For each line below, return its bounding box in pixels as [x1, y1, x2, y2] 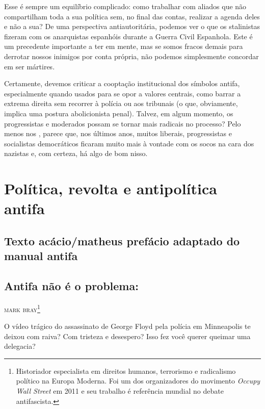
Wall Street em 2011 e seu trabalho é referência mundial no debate [16, 386, 224, 396]
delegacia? [4, 341, 36, 351]
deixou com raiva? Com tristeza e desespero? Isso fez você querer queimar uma [4, 330, 251, 341]
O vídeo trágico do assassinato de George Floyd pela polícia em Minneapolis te [4, 321, 251, 331]
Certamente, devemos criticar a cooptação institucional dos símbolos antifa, [4, 78, 240, 89]
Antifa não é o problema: [4, 278, 139, 294]
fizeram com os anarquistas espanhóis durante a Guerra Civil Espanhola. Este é [4, 31, 253, 41]
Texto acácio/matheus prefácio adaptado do [4, 233, 240, 248]
